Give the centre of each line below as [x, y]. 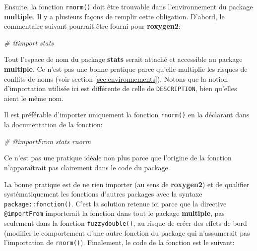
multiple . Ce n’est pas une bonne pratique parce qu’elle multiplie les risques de [126, 69]
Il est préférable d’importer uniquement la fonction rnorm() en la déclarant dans [127, 115]
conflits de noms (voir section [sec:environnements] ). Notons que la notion [116, 78]
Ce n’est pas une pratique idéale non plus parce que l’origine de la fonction [118, 158]
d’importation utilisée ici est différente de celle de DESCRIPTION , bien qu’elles [121, 88]
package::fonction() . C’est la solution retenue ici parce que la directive [115, 203]
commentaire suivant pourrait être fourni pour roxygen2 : [92, 26]
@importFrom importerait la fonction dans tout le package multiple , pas [114, 213]
